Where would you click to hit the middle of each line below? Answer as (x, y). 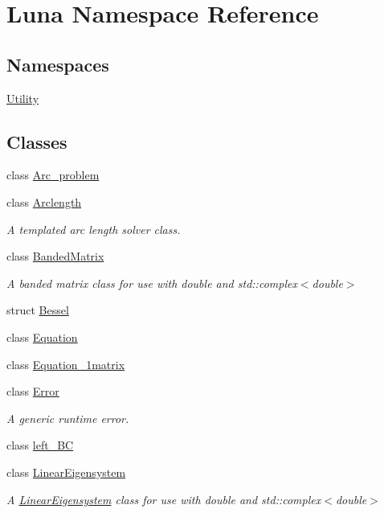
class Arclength (44, 201)
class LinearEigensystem (66, 472)
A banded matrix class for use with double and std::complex (152, 283)
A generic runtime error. (68, 418)
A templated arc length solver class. (94, 229)
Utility (23, 98)
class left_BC (40, 445)
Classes (37, 141)
